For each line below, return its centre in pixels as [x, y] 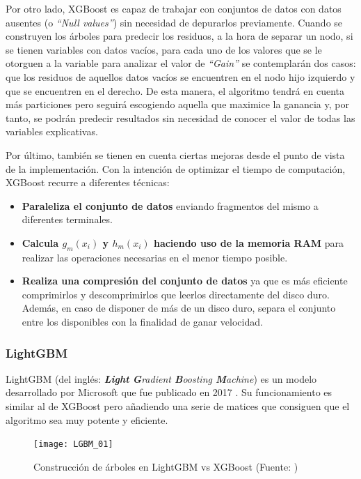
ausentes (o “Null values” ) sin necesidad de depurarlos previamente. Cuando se [174, 22]
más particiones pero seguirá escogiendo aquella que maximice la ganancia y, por [177, 104]
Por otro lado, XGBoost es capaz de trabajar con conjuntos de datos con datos [174, 8]
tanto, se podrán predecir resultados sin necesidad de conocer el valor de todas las [180, 117]
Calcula [40, 242]
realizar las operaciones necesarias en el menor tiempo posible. [155, 257]
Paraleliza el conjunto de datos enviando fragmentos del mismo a [170, 205]
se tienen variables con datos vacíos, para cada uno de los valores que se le [164, 49]
